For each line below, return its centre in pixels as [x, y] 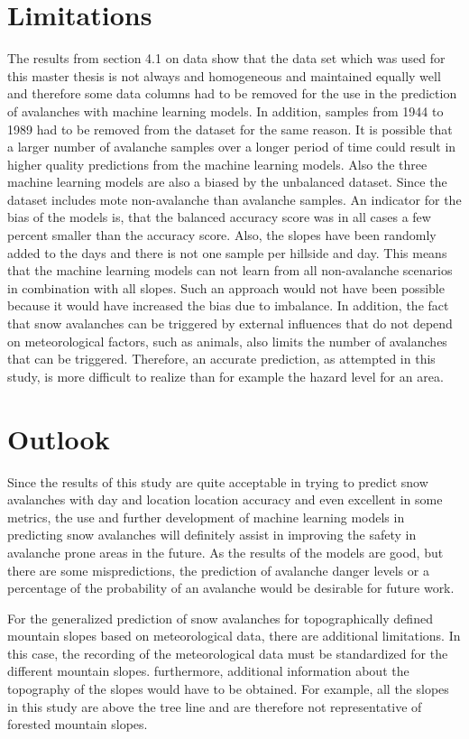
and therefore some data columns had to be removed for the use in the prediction [232, 93]
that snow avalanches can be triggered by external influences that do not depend [230, 323]
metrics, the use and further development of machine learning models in [206, 517]
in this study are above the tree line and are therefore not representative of [215, 706]
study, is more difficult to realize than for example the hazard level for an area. [225, 376]
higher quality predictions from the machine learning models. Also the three [217, 164]
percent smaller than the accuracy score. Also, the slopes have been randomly [222, 235]
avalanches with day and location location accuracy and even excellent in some [225, 499]
